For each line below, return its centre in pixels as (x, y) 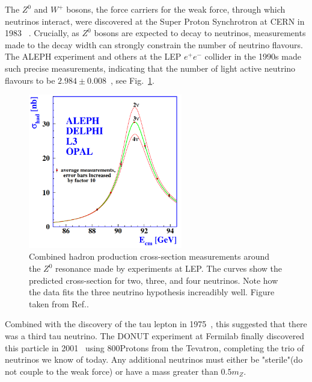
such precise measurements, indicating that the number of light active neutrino (150, 68)
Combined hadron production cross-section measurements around (149, 256)
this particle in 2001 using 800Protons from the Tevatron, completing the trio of (154, 347)
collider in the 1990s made (253, 56)
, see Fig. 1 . (132, 80)
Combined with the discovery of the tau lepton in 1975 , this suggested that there (156, 324)
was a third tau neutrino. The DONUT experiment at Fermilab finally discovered (155, 336)
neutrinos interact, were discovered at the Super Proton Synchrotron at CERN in (155, 21)
